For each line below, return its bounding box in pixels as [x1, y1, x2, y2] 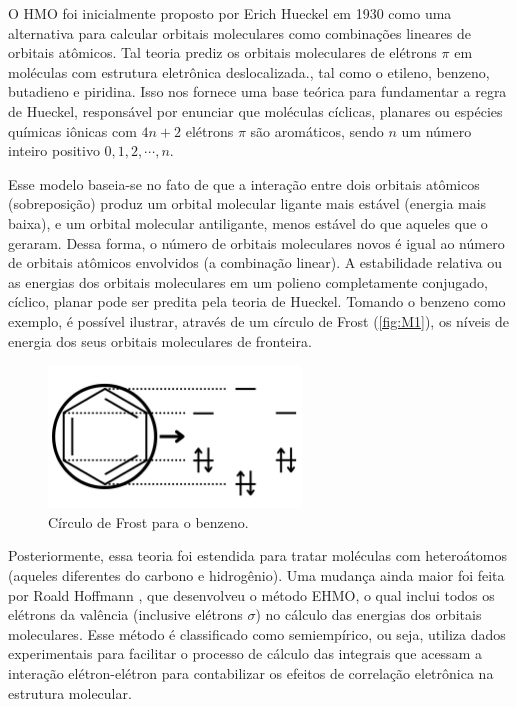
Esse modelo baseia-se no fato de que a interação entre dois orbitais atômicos [8, 173, 480, 194]
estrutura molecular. [8, 682, 132, 703]
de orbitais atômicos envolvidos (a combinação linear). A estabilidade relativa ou [8, 252, 502, 273]
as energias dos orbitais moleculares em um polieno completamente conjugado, [8, 271, 488, 292]
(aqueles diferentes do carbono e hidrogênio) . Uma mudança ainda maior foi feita [8, 564, 505, 585]
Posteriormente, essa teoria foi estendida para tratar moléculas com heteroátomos [8, 545, 508, 566]
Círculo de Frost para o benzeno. [48, 511, 249, 532]
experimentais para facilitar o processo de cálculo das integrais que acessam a [8, 643, 482, 664]
